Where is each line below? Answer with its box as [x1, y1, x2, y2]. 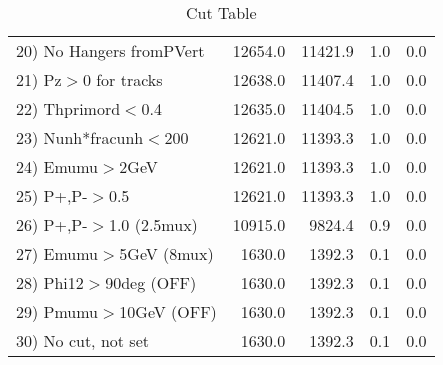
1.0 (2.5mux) [108, 213, 198, 236]
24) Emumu [16, 155, 99, 178]
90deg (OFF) [105, 271, 197, 294]
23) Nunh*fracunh [16, 126, 144, 149]
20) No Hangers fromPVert [16, 39, 205, 62]
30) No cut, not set [16, 329, 149, 352]
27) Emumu [16, 242, 99, 265]
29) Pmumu [16, 300, 99, 323]
